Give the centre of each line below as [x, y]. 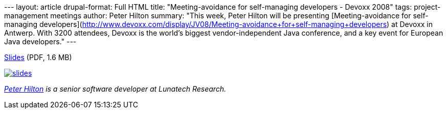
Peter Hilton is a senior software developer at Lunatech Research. [115, 89]
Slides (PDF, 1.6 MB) [38, 57]
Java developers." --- [40, 41]
